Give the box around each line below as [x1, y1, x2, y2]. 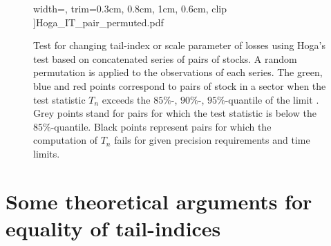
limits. [33, 146, 60, 160]
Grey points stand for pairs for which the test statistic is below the [33, 106, 316, 120]
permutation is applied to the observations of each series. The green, [33, 65, 323, 79]
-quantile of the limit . [225, 92, 319, 106]
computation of [33, 133, 97, 147]
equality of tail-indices [6, 214, 221, 242]
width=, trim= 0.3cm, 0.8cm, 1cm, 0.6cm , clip [33, 1, 227, 15]
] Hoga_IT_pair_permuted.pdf [33, 15, 164, 29]
